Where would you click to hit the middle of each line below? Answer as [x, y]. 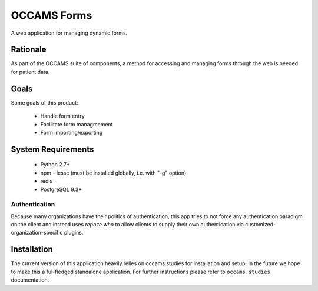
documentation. [30, 280]
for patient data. [30, 72]
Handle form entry [62, 116]
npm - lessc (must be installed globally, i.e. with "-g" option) [113, 173]
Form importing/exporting [72, 132]
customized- [261, 225]
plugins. [74, 233]
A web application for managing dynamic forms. [69, 33]
